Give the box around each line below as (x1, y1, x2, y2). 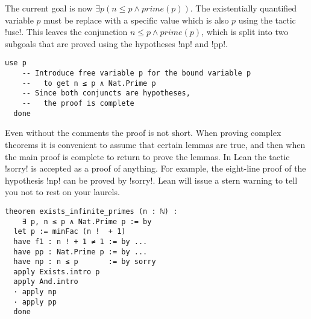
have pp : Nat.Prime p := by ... (13, 247, 148, 256)
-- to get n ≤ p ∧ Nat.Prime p (22, 79, 156, 88)
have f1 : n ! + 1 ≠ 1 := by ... (13, 237, 148, 246)
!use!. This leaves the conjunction (5, 25, 128, 38)
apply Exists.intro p (13, 267, 100, 276)
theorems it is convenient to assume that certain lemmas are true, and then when (5, 138, 306, 150)
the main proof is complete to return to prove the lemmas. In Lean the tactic (5, 150, 290, 163)
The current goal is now (5, 2, 93, 14)
